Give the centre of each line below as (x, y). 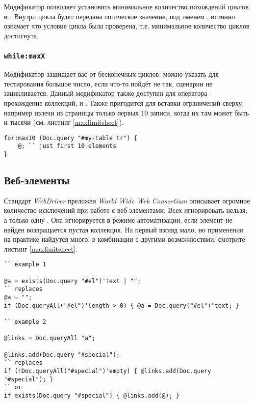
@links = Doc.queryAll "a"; (50, 338)
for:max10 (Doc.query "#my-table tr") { (71, 138)
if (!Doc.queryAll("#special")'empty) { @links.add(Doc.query (108, 371)
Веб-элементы (37, 180)
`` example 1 (25, 265)
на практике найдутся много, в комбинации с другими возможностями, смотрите (125, 239)
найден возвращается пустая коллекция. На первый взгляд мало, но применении (124, 229)
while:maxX (25, 56)
